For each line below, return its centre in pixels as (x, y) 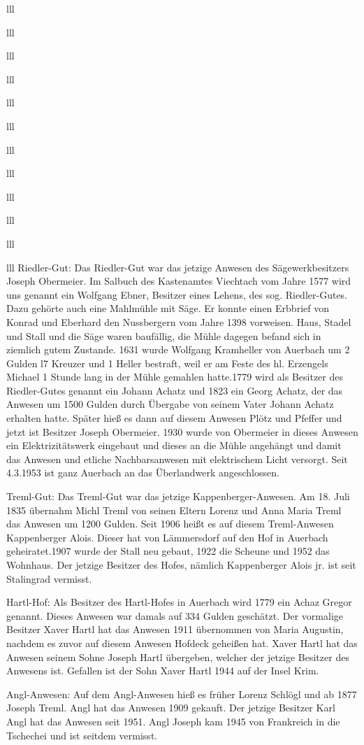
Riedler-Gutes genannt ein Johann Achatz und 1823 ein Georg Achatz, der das (175, 390)
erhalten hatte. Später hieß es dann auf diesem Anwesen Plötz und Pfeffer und (174, 418)
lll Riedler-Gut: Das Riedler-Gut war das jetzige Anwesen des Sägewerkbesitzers (178, 267)
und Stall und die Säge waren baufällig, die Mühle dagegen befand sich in (164, 335)
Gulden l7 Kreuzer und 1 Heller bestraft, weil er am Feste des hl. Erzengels (167, 363)
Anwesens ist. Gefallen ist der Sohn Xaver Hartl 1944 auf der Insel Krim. (163, 670)
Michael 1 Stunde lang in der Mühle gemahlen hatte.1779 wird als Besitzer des (175, 377)
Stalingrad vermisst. (49, 578)
